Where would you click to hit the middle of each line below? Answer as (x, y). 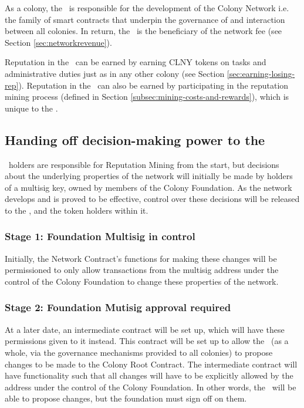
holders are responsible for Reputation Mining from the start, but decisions (144, 164)
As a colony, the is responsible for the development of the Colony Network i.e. (147, 8)
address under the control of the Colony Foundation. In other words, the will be (151, 387)
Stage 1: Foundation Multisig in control (100, 236)
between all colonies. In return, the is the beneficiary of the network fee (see (143, 31)
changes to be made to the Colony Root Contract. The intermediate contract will (151, 364)
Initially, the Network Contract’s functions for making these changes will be (141, 258)
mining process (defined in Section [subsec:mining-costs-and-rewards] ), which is (147, 97)
